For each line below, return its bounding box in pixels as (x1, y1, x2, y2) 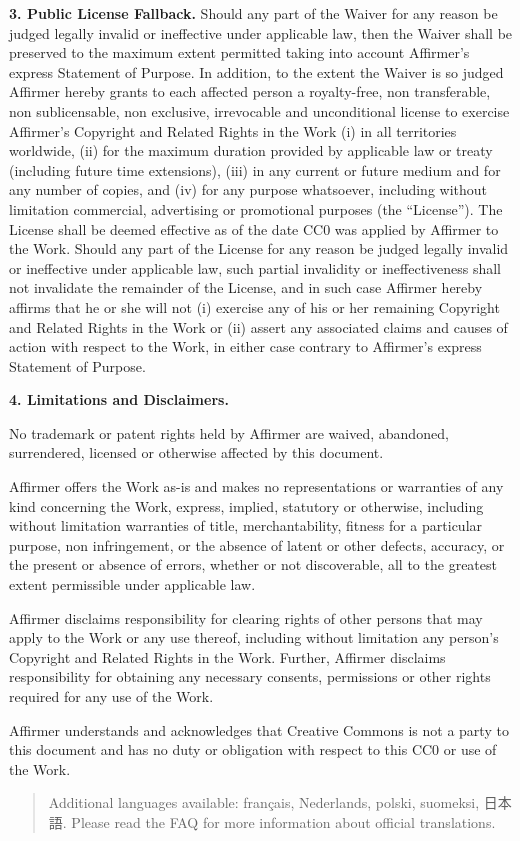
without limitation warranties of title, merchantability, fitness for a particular (9, 515, 483, 536)
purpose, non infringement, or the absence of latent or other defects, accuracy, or (9, 534, 505, 555)
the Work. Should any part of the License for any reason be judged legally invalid (9, 238, 509, 259)
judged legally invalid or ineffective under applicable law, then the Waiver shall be (9, 22, 513, 43)
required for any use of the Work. (9, 686, 214, 706)
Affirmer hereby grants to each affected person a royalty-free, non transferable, (9, 81, 491, 102)
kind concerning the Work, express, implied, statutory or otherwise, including (9, 495, 484, 516)
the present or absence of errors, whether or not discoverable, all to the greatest (9, 554, 497, 575)
